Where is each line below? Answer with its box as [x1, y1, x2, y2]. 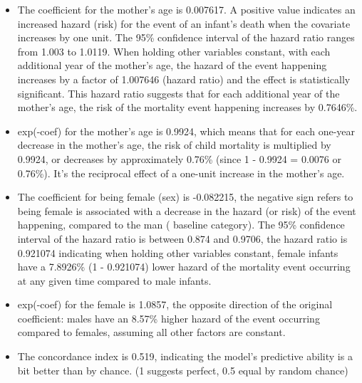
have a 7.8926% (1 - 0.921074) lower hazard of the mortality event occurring [17, 259, 351, 274]
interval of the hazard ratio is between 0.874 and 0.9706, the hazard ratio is [17, 231, 348, 246]
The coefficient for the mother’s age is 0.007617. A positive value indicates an [17, 2, 356, 16]
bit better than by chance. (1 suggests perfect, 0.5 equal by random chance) [17, 362, 348, 377]
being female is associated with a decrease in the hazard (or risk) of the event [17, 203, 356, 218]
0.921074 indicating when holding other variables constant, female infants [17, 245, 338, 260]
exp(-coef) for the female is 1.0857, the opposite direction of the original [17, 297, 333, 312]
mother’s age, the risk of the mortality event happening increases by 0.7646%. [17, 100, 358, 115]
